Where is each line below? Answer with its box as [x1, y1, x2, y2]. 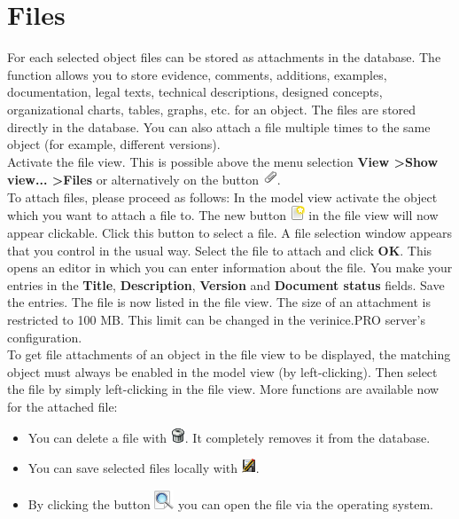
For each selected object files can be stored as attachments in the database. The [7, 48, 441, 67]
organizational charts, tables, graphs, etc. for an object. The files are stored [7, 99, 416, 118]
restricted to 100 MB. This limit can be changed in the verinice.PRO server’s [7, 311, 425, 329]
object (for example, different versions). [7, 135, 221, 153]
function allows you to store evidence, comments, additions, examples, [7, 65, 387, 83]
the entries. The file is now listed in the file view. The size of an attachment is [7, 293, 431, 311]
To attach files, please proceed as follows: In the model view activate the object [7, 187, 438, 206]
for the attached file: [7, 397, 118, 415]
